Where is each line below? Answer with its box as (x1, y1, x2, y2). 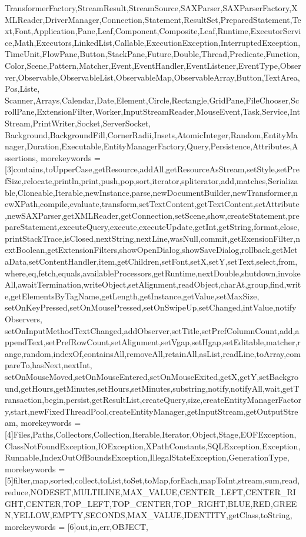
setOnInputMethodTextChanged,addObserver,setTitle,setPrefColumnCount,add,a (5, 324, 300, 336)
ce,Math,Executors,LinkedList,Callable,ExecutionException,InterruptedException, (5, 36, 301, 48)
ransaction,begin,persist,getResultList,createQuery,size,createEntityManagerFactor (5, 393, 301, 406)
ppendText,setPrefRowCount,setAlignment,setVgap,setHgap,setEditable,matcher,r (5, 336, 301, 348)
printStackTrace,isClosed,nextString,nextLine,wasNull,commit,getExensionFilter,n (5, 232, 301, 244)
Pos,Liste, (5, 82, 40, 95)
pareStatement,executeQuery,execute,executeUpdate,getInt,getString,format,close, (5, 221, 300, 233)
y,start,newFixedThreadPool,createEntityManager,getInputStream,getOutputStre (5, 405, 298, 417)
